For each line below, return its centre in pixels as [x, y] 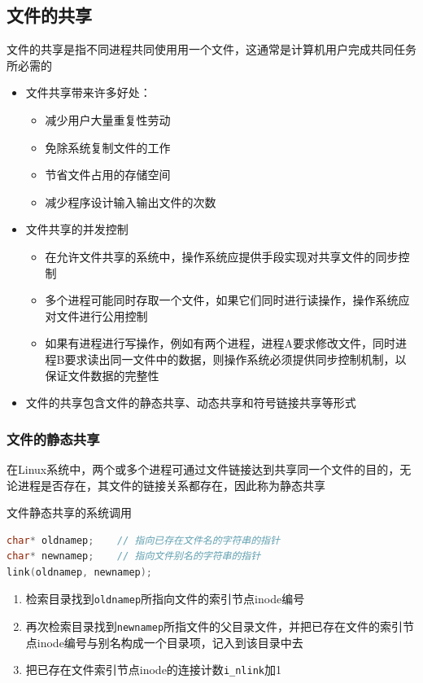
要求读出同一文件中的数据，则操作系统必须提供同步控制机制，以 [235, 359]
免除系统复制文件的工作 [108, 147]
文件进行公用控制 [102, 315]
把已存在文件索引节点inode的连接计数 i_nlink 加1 [153, 670]
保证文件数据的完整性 [102, 375]
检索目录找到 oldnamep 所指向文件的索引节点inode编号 [165, 599]
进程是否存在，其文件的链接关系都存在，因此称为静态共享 [171, 485]
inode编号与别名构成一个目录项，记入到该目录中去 [170, 642]
